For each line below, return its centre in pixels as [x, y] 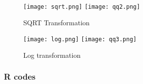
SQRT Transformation [56, 22]
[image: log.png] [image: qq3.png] [80, 40]
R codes [20, 76]
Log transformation [52, 55]
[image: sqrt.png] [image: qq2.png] [82, 7]
